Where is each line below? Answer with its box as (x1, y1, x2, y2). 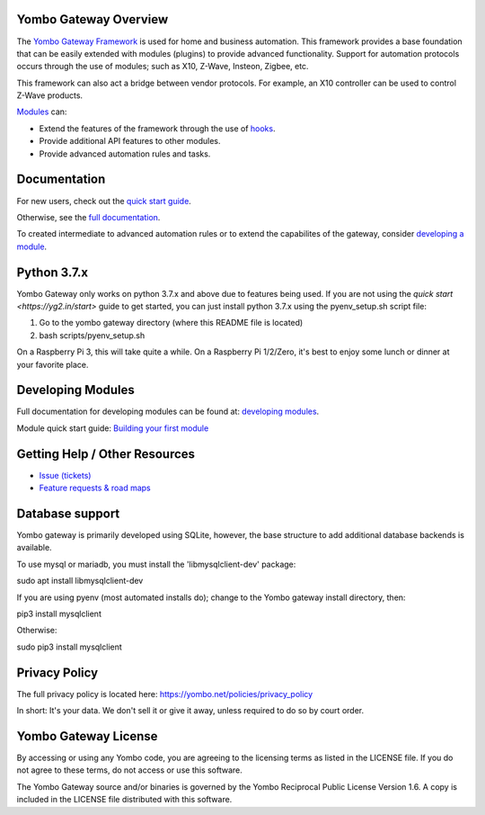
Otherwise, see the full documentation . (16, 211, 161, 222)
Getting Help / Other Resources (16, 446, 196, 461)
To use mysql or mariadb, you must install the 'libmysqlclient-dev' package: (16, 559, 296, 569)
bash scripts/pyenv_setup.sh (39, 329, 145, 341)
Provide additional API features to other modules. (39, 136, 221, 147)
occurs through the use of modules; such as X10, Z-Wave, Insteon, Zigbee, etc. (16, 61, 309, 72)
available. (16, 542, 53, 553)
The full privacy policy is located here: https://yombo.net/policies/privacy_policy (16, 688, 313, 699)
